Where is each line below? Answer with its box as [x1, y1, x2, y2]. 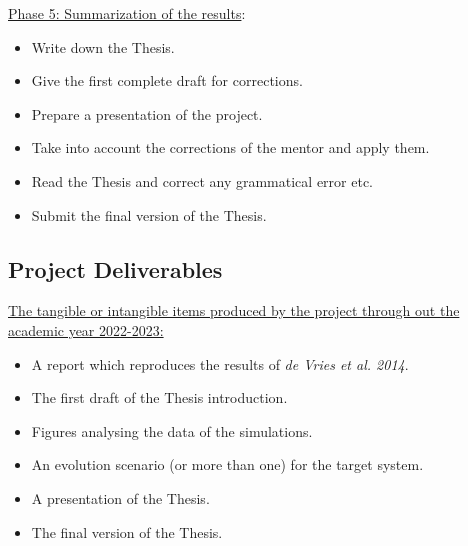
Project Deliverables [8, 253, 223, 284]
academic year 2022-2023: [8, 319, 164, 340]
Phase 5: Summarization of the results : [8, 3, 246, 23]
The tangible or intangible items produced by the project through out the [8, 300, 460, 321]
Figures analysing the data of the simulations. [31, 420, 313, 441]
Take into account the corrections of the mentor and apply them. [31, 137, 430, 158]
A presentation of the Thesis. [31, 487, 210, 508]
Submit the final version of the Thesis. [31, 204, 267, 225]
